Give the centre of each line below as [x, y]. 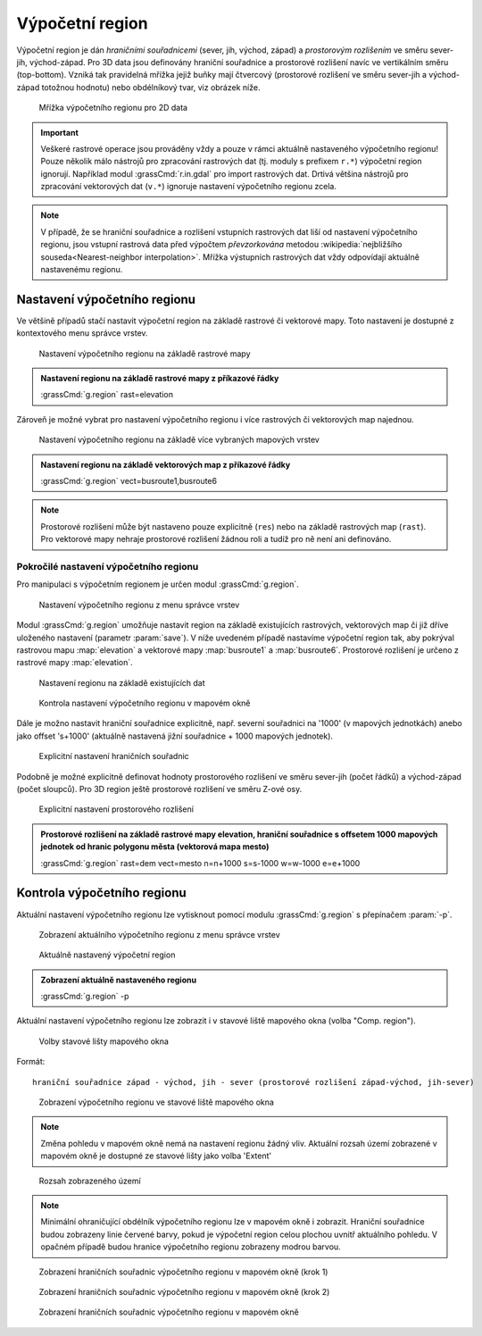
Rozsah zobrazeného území [90, 1181]
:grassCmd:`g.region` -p [85, 997]
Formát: [31, 1062]
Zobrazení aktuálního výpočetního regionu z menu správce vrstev [159, 934]
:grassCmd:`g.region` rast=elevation [107, 395]
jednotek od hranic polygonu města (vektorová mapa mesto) [155, 847]
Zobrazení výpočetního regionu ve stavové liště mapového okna [156, 1102]
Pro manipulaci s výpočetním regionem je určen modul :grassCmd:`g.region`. [158, 584]
